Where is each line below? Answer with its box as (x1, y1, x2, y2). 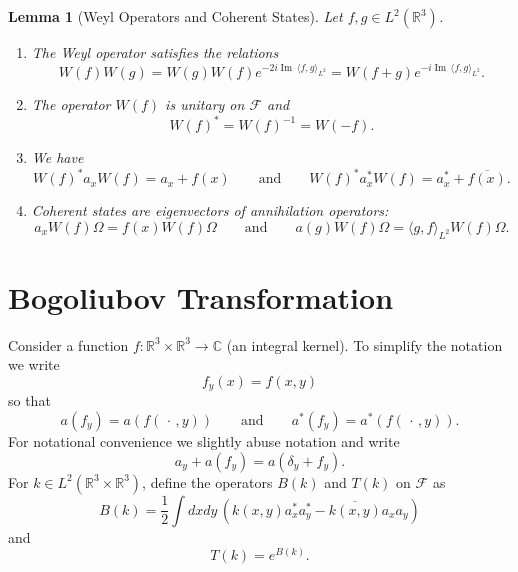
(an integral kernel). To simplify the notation (226, 334, 503, 355)
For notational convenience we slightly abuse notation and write (8, 430, 400, 451)
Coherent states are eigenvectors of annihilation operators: (31, 200, 389, 221)
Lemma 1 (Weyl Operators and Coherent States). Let (8, 6, 343, 26)
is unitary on (165, 94, 245, 115)
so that (8, 390, 51, 411)
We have (31, 147, 84, 168)
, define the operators (142, 471, 273, 492)
